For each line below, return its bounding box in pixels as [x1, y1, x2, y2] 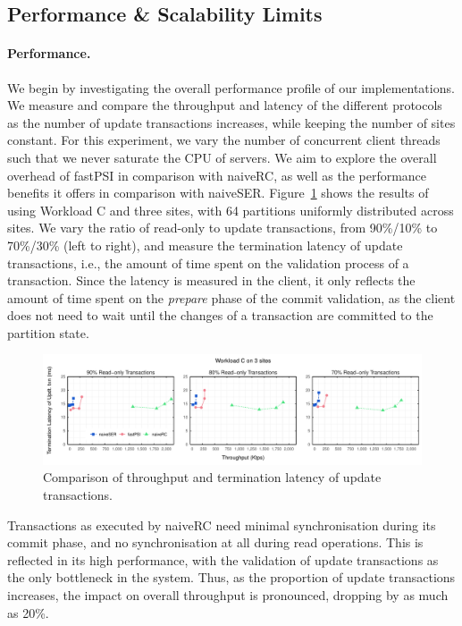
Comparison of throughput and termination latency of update [43, 468, 382, 486]
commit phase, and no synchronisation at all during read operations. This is [7, 533, 424, 552]
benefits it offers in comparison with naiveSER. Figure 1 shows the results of [7, 183, 429, 202]
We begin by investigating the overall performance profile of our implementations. [7, 78, 455, 97]
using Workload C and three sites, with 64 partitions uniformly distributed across [7, 200, 454, 219]
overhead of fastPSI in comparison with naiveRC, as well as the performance [7, 165, 427, 184]
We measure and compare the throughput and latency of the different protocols [7, 96, 442, 114]
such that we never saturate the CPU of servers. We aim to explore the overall [7, 148, 437, 166]
